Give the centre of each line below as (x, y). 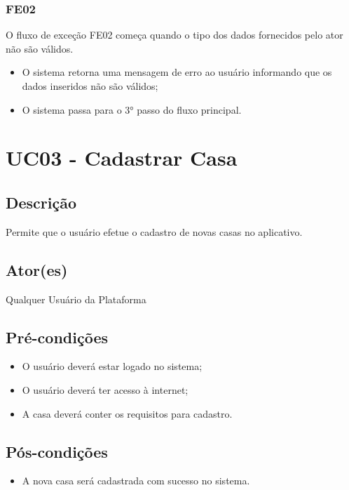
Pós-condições (57, 451)
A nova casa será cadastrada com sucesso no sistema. (136, 481)
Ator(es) (37, 269)
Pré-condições (57, 337)
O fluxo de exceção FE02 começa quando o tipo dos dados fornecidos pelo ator (174, 35)
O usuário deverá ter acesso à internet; (105, 389)
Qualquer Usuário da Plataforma (76, 299)
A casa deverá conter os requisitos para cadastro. (127, 413)
